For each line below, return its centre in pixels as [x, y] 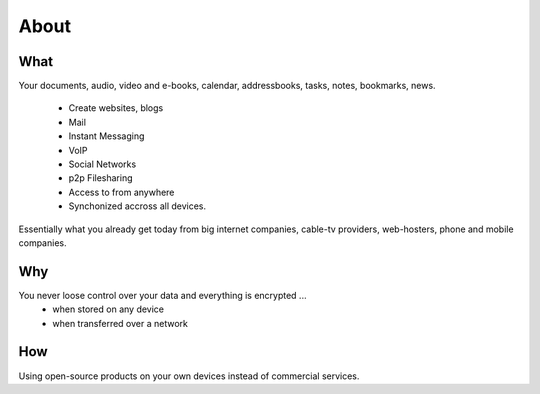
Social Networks [102, 164]
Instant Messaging [106, 136]
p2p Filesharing [101, 178]
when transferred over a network [120, 323]
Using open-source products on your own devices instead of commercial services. [189, 376]
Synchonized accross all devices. [137, 206]
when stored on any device [108, 309]
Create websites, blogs [116, 108]
